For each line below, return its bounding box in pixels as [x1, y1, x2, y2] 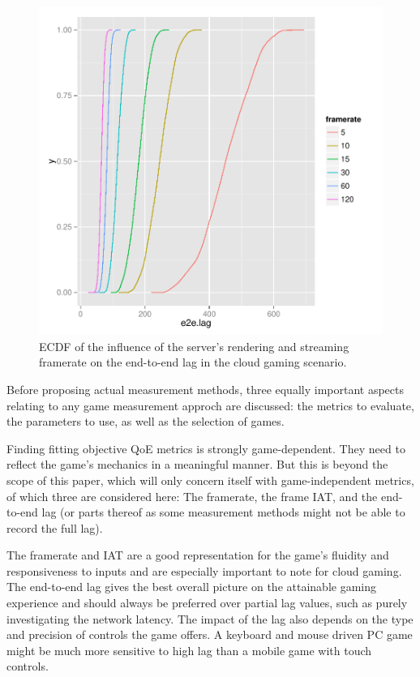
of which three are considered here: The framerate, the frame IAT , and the [6, 487, 378, 504]
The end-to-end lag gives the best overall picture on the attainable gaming [6, 578, 376, 595]
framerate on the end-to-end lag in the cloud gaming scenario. [39, 353, 347, 371]
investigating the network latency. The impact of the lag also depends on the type [6, 610, 414, 627]
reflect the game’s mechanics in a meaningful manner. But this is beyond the [6, 456, 388, 473]
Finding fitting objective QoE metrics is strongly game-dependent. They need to [6, 439, 405, 456]
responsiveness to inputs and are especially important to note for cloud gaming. [6, 562, 402, 579]
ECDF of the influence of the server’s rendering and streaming [39, 337, 349, 354]
